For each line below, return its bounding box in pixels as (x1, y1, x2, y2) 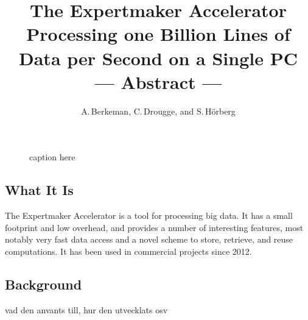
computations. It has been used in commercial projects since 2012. (5, 244, 252, 257)
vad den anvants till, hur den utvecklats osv (5, 303, 168, 316)
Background (5, 274, 82, 293)
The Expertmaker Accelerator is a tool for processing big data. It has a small (5, 209, 293, 222)
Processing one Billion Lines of (26, 21, 290, 46)
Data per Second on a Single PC (19, 45, 298, 70)
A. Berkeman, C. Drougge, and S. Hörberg (81, 104, 236, 117)
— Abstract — (94, 69, 222, 94)
